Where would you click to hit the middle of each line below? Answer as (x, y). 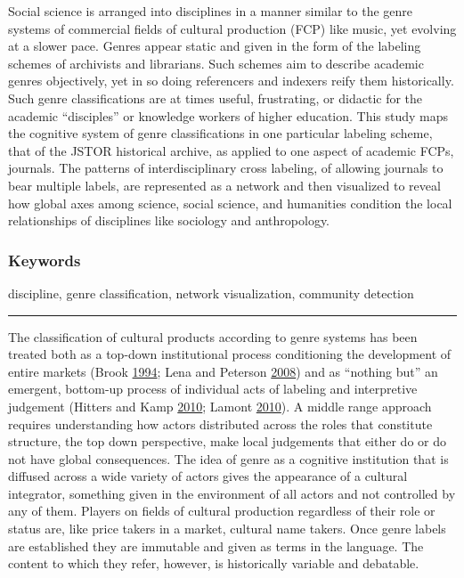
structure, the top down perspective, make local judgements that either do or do (227, 441)
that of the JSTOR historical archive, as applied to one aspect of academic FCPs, (231, 150)
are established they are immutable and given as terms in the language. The (216, 545)
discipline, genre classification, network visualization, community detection (211, 293)
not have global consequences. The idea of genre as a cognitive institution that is (228, 458)
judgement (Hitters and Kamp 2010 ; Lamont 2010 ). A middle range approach (220, 406)
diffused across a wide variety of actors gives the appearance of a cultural (208, 476)
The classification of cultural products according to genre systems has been (213, 336)
